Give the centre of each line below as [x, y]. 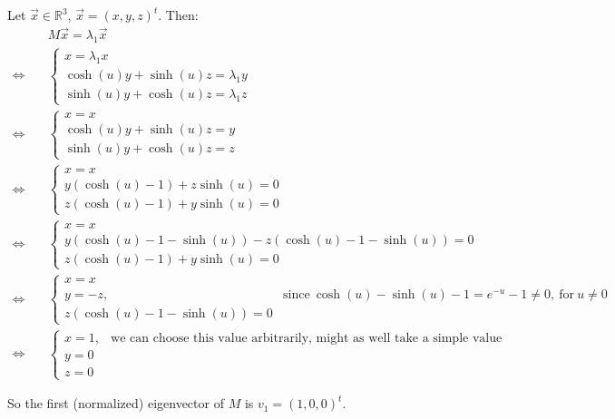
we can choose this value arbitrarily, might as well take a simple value [307, 338]
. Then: [178, 15]
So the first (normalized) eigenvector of [116, 403]
